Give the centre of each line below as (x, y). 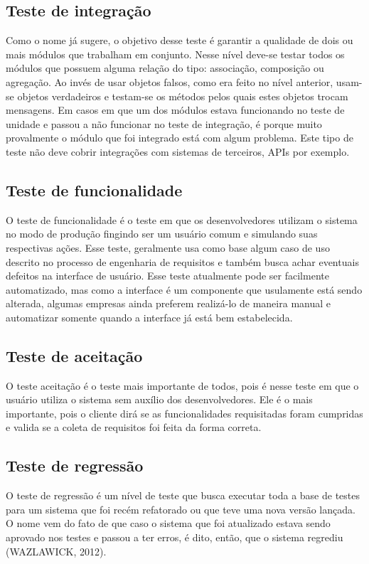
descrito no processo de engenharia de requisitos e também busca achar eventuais (182, 261)
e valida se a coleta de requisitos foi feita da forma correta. (134, 427)
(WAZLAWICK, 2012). (56, 551)
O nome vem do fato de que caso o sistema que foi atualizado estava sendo (168, 523)
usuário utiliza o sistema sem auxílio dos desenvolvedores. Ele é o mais (159, 399)
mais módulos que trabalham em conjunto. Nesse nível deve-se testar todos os (175, 54)
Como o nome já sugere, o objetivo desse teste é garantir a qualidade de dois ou (180, 40)
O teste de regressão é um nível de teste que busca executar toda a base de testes (183, 495)
